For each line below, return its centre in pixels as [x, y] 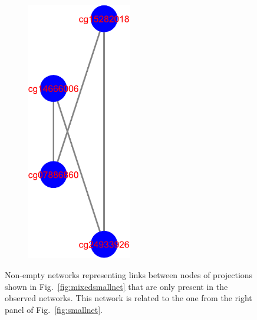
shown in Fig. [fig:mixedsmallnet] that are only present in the [116, 286]
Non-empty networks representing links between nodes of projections [129, 274]
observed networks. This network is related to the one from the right [128, 298]
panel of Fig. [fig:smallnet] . [54, 309]
